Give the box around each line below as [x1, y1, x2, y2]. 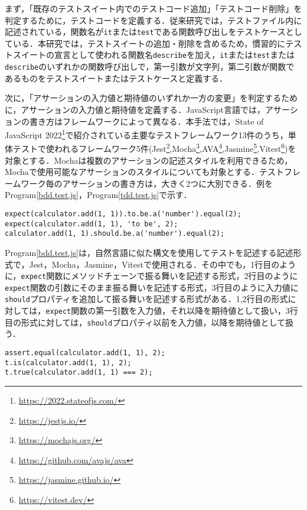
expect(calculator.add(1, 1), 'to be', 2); [5, 219, 178, 228]
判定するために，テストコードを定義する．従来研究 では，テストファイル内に [5, 14, 302, 26]
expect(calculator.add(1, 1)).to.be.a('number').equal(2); [5, 210, 241, 218]
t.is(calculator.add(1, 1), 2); [5, 358, 132, 367]
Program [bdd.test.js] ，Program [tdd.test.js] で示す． [5, 189, 192, 201]
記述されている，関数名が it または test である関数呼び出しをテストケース [5, 25, 286, 38]
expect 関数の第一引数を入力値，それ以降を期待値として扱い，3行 [45, 304, 298, 317]
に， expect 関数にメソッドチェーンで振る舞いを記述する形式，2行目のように [5, 269, 298, 282]
